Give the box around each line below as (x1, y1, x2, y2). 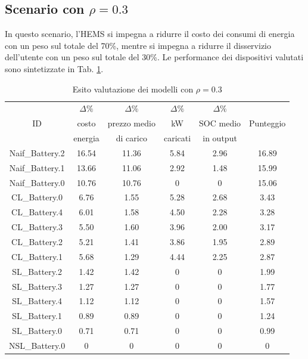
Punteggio (249, 117, 286, 129)
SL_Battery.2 (12, 265, 62, 277)
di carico (116, 132, 147, 144)
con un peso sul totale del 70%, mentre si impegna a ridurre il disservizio (5, 39, 272, 51)
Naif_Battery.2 (9, 146, 65, 159)
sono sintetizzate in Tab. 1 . (5, 62, 104, 75)
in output (203, 132, 237, 144)
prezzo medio (107, 117, 155, 129)
